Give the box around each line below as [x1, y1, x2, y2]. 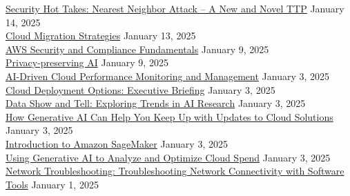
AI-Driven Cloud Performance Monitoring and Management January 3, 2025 [6, 68, 330, 83]
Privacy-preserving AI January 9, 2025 [6, 55, 168, 70]
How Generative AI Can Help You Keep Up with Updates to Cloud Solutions [6, 109, 333, 124]
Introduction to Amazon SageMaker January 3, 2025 [6, 136, 228, 150]
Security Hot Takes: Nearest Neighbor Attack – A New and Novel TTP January [6, 1, 344, 15]
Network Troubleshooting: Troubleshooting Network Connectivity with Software [6, 164, 344, 178]
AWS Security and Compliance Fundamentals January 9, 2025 [6, 41, 269, 56]
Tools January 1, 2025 [6, 177, 99, 191]
